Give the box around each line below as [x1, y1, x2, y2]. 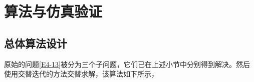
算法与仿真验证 [4, 1, 103, 21]
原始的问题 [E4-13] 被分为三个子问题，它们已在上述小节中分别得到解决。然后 [4, 58, 250, 69]
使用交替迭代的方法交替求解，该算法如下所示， [4, 68, 158, 79]
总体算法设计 [4, 35, 67, 50]
